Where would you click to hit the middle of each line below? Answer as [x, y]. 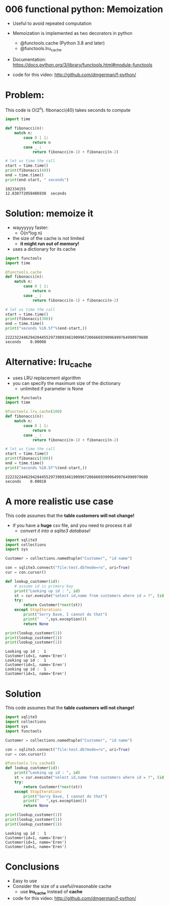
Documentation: [29, 59]
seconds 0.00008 [26, 342]
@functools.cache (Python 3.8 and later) [62, 43]
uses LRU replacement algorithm [47, 378]
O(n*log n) [31, 233]
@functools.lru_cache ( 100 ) [34, 412]
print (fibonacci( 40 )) [28, 171]
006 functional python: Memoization [84, 9]
